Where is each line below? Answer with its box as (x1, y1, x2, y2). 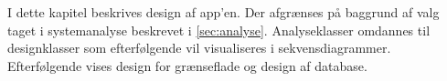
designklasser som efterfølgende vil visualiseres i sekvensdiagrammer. (7, 38, 391, 57)
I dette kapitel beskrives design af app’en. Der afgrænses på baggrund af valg (7, 3, 440, 21)
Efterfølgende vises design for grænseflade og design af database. (7, 56, 367, 75)
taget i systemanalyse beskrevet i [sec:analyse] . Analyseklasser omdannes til (7, 20, 431, 39)
